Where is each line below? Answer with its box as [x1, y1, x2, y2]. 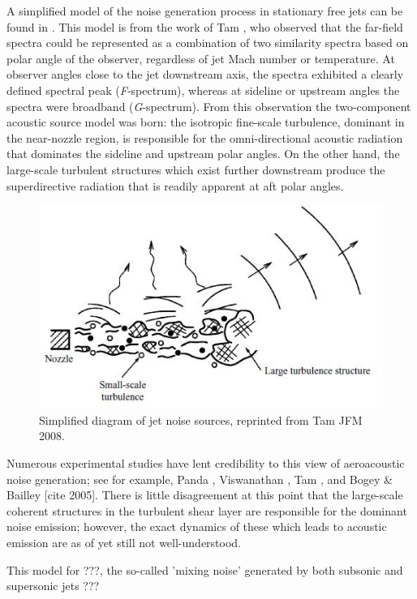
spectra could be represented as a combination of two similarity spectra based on [6, 34, 409, 51]
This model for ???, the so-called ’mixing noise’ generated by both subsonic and [6, 561, 403, 578]
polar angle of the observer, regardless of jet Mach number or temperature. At [6, 49, 395, 66]
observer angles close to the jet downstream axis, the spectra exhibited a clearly [6, 66, 404, 83]
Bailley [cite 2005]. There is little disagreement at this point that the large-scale [6, 486, 403, 503]
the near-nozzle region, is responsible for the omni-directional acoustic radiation [6, 129, 403, 146]
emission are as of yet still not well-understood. [6, 533, 242, 550]
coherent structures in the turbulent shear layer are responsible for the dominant [6, 502, 407, 519]
